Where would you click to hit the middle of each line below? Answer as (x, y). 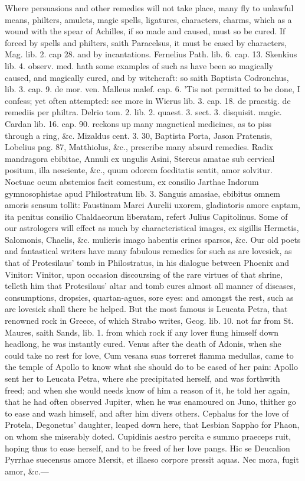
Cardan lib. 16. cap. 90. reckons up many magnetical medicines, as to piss (138, 123)
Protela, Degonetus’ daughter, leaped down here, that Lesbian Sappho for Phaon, (152, 425)
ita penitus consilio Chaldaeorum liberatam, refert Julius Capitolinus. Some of (146, 216)
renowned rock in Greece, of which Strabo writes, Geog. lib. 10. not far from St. (149, 321)
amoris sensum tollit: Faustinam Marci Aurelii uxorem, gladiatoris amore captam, (152, 205)
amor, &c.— (27, 471)
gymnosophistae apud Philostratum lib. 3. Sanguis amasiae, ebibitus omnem (143, 193)
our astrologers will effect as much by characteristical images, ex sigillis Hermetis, (152, 228)
